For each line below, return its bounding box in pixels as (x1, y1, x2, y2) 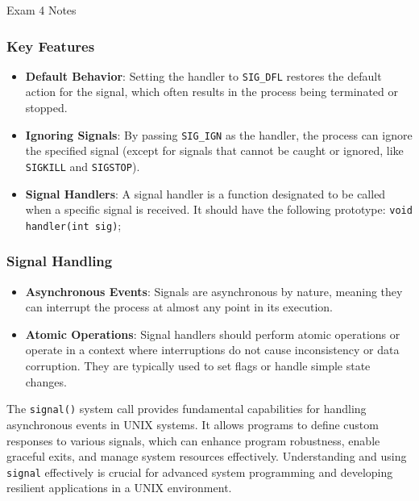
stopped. (25, 99, 68, 116)
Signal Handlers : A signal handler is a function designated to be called (25, 185, 386, 202)
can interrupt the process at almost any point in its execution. (25, 299, 333, 315)
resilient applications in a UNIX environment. (6, 479, 232, 496)
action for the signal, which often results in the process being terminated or (25, 83, 398, 100)
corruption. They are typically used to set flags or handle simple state (25, 357, 371, 374)
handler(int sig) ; (25, 216, 122, 233)
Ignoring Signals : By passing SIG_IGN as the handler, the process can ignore (25, 126, 413, 143)
